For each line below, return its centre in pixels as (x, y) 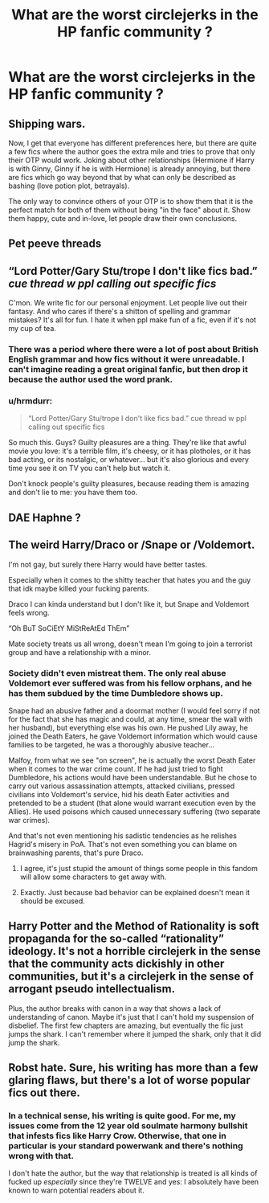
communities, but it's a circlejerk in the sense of (131, 977)
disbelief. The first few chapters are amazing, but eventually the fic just (126, 1025)
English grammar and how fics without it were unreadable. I (126, 359)
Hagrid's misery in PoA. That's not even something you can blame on (123, 844)
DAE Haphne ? (45, 517)
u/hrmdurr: (31, 401)
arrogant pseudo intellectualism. (92, 989)
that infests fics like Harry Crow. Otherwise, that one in (117, 1136)
